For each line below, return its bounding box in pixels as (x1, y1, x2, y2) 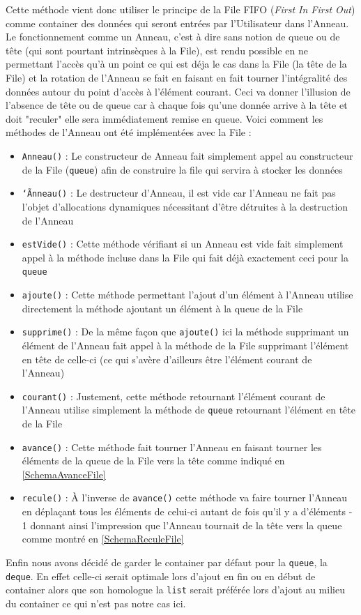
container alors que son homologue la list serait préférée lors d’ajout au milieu (6, 582, 345, 597)
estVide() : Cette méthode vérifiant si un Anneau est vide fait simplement (22, 236, 344, 251)
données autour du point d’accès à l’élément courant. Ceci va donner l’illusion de (6, 84, 351, 98)
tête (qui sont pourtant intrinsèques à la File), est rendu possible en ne (6, 43, 308, 57)
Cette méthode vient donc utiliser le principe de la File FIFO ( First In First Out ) (6, 2, 355, 16)
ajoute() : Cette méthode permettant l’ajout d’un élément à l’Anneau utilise (22, 287, 353, 301)
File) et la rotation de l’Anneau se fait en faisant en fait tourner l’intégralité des (6, 70, 348, 84)
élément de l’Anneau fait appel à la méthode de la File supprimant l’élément (22, 337, 349, 352)
